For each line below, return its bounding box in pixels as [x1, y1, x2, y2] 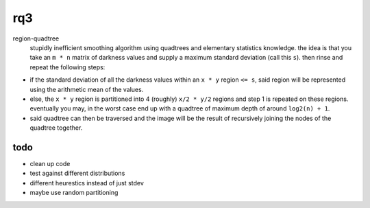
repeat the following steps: [29, 62, 106, 71]
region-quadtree [12, 34, 60, 43]
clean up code [29, 159, 71, 167]
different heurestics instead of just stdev [29, 178, 144, 187]
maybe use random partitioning [29, 189, 119, 197]
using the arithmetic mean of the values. [29, 85, 144, 93]
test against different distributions [29, 169, 125, 178]
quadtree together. [29, 124, 83, 132]
